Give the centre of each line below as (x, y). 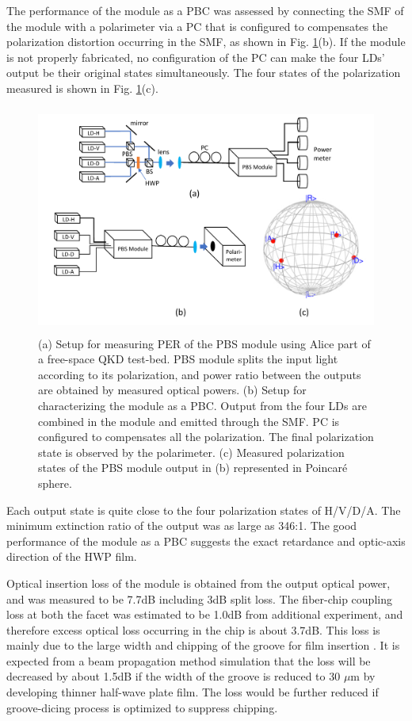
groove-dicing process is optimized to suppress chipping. (142, 707)
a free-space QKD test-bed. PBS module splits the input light (188, 359)
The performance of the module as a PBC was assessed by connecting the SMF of (205, 10)
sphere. (55, 483)
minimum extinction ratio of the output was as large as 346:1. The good (182, 525)
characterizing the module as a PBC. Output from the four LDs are (202, 405)
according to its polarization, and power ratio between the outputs (200, 374)
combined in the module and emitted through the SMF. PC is (189, 421)
